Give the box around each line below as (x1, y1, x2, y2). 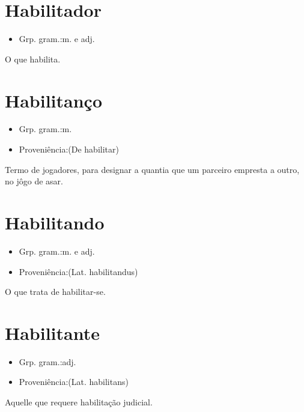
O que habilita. (5, 52, 61, 65)
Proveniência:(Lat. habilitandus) (19, 265, 138, 277)
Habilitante (5, 320, 100, 345)
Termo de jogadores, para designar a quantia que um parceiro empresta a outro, (5, 163, 300, 175)
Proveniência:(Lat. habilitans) (19, 375, 129, 388)
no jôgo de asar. (5, 175, 63, 187)
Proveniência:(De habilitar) (19, 143, 119, 156)
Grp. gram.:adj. (19, 355, 76, 368)
